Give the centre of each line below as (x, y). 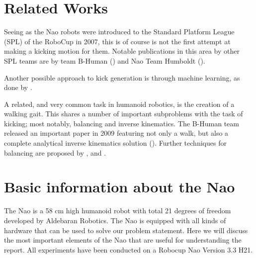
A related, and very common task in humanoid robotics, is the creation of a (119, 104)
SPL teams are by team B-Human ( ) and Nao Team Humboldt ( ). (105, 60)
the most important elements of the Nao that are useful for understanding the (123, 240)
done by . (18, 87)
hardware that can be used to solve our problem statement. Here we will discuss (126, 230)
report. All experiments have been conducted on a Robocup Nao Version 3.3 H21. (128, 249)
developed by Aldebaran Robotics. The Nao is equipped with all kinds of (115, 220)
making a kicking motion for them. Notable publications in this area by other (122, 51)
